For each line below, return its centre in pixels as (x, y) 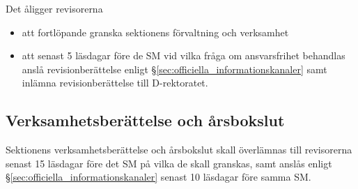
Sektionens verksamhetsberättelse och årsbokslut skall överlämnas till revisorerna (179, 150)
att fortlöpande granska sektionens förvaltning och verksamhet (155, 32)
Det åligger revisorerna (54, 8)
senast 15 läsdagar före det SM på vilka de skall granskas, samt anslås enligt (169, 163)
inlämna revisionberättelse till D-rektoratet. (115, 83)
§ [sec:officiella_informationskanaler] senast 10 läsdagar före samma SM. (158, 177)
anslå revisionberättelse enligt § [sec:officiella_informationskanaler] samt (174, 69)
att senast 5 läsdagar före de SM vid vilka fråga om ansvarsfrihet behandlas (184, 55)
